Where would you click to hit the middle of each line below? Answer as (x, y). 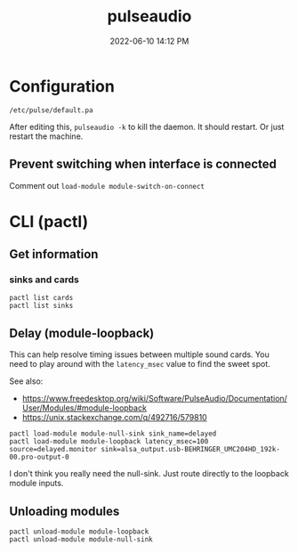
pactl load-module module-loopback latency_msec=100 (109, 442)
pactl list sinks (41, 306)
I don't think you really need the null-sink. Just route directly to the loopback (149, 474)
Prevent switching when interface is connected (143, 164)
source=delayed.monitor (53, 450)
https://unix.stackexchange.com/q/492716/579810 (114, 418)
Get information (54, 254)
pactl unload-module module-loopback (79, 532)
